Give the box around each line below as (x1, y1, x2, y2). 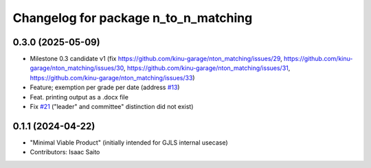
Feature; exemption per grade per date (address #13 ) (30, 83, 180, 92)
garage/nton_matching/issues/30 (30, 64, 124, 72)
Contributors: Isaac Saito (30, 148, 100, 156)
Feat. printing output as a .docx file (30, 93, 128, 101)
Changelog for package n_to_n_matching (12, 10, 253, 25)
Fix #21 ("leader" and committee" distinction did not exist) (30, 103, 194, 111)
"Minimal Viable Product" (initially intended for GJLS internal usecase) (30, 138, 228, 147)
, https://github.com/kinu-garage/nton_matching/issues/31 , (123, 64, 291, 72)
